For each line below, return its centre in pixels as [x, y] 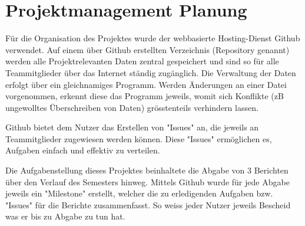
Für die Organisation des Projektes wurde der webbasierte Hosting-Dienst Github [153, 38]
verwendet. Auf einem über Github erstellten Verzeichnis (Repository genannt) [147, 49]
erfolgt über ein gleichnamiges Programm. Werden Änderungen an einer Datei [146, 84]
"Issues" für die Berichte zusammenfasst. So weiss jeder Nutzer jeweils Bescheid [148, 204]
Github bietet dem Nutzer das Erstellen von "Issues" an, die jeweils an [132, 127]
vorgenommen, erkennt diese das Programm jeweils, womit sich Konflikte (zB [145, 96]
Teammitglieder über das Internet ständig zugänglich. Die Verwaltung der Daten [151, 72]
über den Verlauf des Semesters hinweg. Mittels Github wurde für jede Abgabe [147, 181]
